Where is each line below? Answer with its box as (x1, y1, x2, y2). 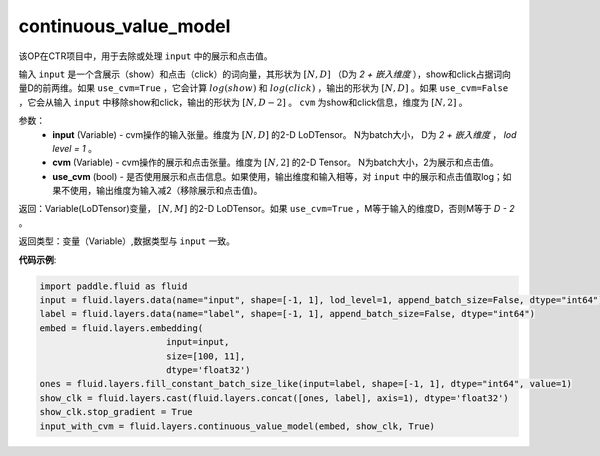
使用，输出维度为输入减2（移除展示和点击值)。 (69, 185, 263, 197)
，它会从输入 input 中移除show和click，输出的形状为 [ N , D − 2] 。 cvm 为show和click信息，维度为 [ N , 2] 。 (18, 96, 469, 108)
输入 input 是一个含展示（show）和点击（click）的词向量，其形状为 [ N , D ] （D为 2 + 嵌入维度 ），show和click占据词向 (18, 68, 512, 80)
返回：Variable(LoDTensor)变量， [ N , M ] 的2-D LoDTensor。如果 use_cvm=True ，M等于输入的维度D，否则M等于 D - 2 (18, 203, 515, 215)
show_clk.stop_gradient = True (39, 406, 194, 418)
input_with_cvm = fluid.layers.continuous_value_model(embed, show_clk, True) (39, 420, 435, 432)
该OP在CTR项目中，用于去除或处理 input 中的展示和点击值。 (18, 50, 273, 62)
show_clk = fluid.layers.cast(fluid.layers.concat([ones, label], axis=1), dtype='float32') (39, 392, 509, 404)
